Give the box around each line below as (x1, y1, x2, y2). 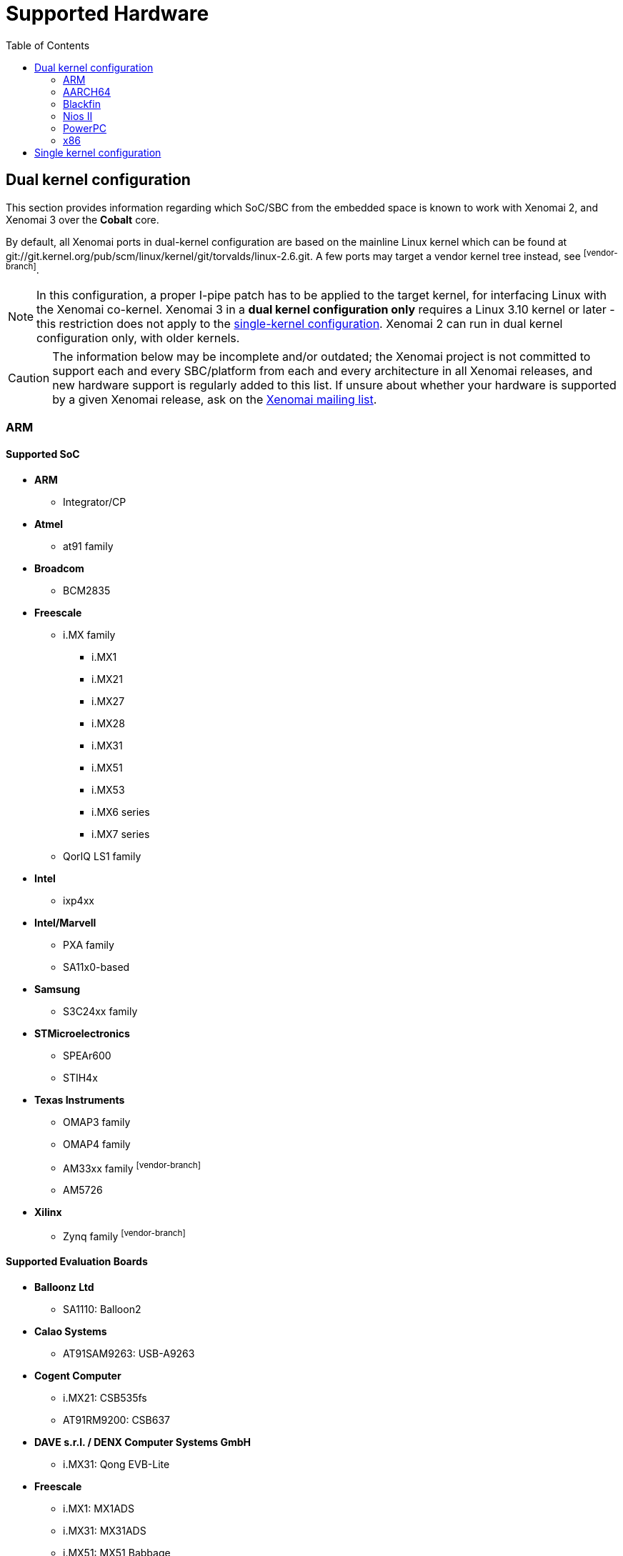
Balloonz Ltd (34, 1281, 94, 1294)
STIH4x (63, 1071, 98, 1084)
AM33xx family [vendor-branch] (63, 1159, 201, 1175)
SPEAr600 (63, 1049, 111, 1062)
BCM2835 (63, 584, 111, 597)
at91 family (63, 539, 114, 552)
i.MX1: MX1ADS (63, 1502, 134, 1515)
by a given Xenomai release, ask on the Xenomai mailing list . (52, 392, 377, 407)
